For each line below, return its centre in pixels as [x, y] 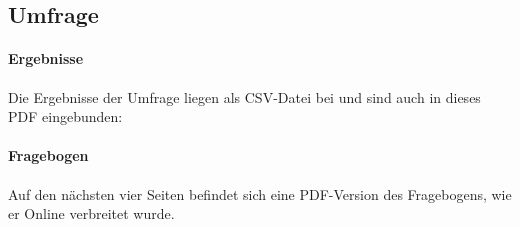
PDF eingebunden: [65, 116]
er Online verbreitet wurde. [91, 213]
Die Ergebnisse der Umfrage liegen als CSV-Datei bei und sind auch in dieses [244, 96]
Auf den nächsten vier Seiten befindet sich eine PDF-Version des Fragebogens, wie [260, 193]
